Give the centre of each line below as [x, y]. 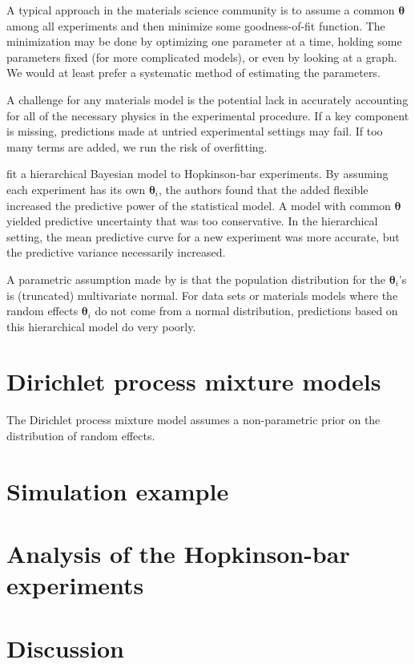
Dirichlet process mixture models [194, 381]
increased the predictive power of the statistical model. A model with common [199, 205]
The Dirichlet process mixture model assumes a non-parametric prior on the [193, 420]
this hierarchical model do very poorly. [101, 326]
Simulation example [118, 490]
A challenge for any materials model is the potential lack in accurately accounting [207, 99]
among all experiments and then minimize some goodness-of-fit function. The [196, 25]
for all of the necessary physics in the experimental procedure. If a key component [208, 115]
